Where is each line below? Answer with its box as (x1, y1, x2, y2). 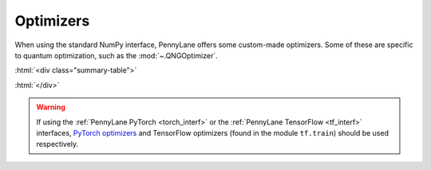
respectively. (36, 140, 79, 149)
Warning (36, 102, 65, 112)
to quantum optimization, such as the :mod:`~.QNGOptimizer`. (14, 50, 219, 60)
